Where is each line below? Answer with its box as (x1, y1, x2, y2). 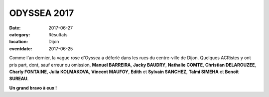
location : (9, 39, 28, 45)
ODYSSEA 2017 (9, 7, 74, 18)
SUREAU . (9, 76, 29, 82)
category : (9, 31, 30, 37)
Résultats (48, 31, 68, 37)
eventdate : (9, 45, 32, 52)
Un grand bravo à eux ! (9, 85, 57, 91)
